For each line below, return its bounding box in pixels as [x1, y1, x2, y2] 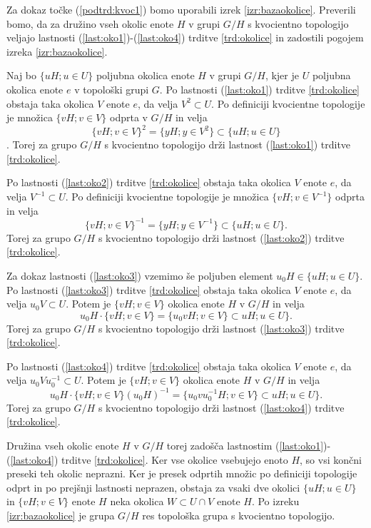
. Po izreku [251, 494, 300, 509]
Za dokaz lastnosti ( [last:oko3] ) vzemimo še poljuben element [6, 268, 273, 283]
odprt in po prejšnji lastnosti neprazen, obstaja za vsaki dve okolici [6, 479, 300, 494]
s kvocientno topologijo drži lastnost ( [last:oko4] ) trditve [98, 400, 345, 415]
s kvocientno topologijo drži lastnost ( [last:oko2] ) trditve [98, 230, 345, 245]
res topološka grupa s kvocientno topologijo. [142, 507, 335, 522]
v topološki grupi [74, 81, 149, 96]
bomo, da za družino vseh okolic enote [6, 16, 174, 31]
